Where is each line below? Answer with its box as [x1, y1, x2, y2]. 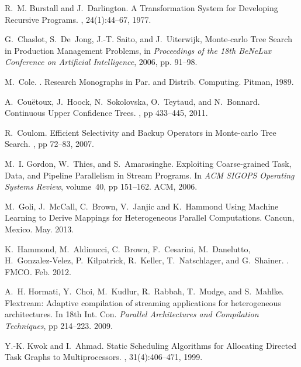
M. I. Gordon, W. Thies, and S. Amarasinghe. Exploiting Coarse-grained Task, [5, 157, 292, 169]
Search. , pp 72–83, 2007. [5, 138, 94, 150]
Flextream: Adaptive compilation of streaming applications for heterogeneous [5, 296, 281, 308]
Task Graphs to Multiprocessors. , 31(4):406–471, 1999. [5, 351, 203, 363]
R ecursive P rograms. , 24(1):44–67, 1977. [5, 13, 151, 25]
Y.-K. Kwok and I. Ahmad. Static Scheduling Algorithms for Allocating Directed [5, 339, 296, 351]
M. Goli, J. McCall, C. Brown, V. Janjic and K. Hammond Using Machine [5, 200, 279, 212]
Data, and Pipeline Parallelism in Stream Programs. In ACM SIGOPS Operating [5, 169, 295, 181]
